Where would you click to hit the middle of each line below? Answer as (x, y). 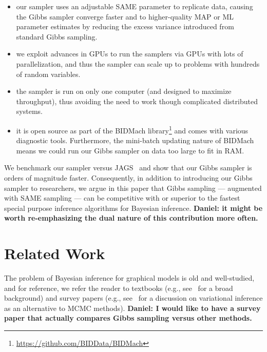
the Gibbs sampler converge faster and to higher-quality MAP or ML (125, 16)
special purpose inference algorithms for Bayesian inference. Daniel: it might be (133, 208)
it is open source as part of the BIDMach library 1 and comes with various (132, 129)
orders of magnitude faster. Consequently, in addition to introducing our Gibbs (128, 177)
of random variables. (48, 74)
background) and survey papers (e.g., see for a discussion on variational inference (133, 298)
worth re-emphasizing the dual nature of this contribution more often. (131, 218)
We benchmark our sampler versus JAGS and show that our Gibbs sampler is (128, 168)
